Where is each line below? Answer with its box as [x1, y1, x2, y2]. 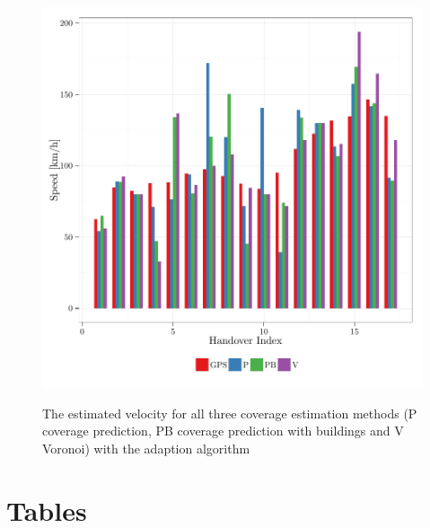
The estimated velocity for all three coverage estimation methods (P [42, 403, 417, 422]
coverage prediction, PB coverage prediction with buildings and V [42, 421, 404, 440]
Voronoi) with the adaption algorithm [42, 438, 250, 457]
